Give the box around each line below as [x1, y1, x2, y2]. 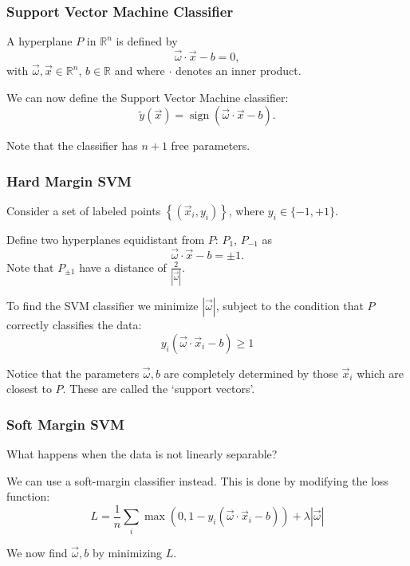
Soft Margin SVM [6, 414, 124, 434]
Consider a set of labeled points [6, 202, 161, 219]
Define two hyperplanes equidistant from [6, 231, 205, 248]
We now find [6, 544, 68, 560]
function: [6, 488, 50, 505]
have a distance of [79, 258, 167, 275]
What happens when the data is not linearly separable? [6, 446, 278, 462]
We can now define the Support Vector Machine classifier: [6, 88, 289, 105]
